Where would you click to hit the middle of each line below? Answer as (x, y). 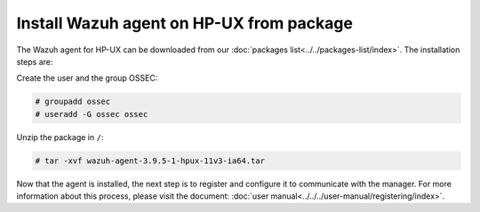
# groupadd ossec (73, 102)
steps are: (35, 61)
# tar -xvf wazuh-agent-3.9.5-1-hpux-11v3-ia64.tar (150, 161)
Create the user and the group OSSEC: (87, 78)
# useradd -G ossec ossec (92, 114)
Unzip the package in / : (60, 137)
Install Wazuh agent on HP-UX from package (184, 23)
